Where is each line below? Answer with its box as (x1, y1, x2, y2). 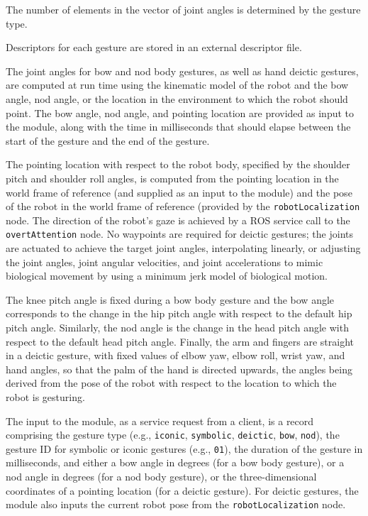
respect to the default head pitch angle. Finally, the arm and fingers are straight (6, 334, 355, 348)
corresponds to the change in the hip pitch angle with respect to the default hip (6, 306, 352, 321)
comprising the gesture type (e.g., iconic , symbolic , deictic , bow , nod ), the (6, 427, 340, 442)
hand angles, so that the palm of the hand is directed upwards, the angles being (6, 361, 352, 376)
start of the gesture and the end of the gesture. (6, 133, 210, 148)
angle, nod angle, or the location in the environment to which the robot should (6, 91, 348, 106)
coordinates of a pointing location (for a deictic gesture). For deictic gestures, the (6, 483, 359, 498)
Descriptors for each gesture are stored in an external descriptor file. (6, 40, 302, 55)
